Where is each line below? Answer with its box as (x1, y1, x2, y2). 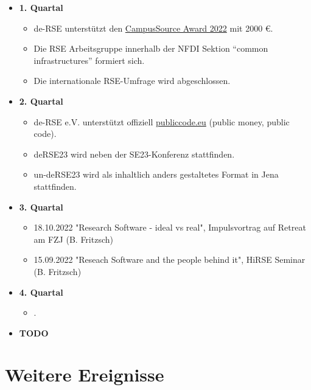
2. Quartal (19, 94, 63, 107)
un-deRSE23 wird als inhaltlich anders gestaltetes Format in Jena (33, 168, 279, 181)
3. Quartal (19, 200, 63, 213)
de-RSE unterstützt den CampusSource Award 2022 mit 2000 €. (33, 21, 273, 34)
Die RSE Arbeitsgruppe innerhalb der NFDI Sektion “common (33, 42, 268, 55)
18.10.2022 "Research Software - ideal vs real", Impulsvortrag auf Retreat (33, 221, 306, 234)
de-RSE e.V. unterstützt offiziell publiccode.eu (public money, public (33, 115, 290, 128)
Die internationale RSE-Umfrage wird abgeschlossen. (33, 74, 231, 87)
